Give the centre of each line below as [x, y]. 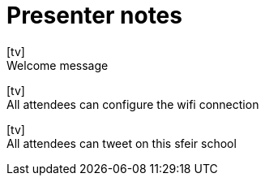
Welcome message [58, 65]
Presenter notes [94, 15]
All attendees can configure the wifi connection [133, 104]
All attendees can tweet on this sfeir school [122, 143]
